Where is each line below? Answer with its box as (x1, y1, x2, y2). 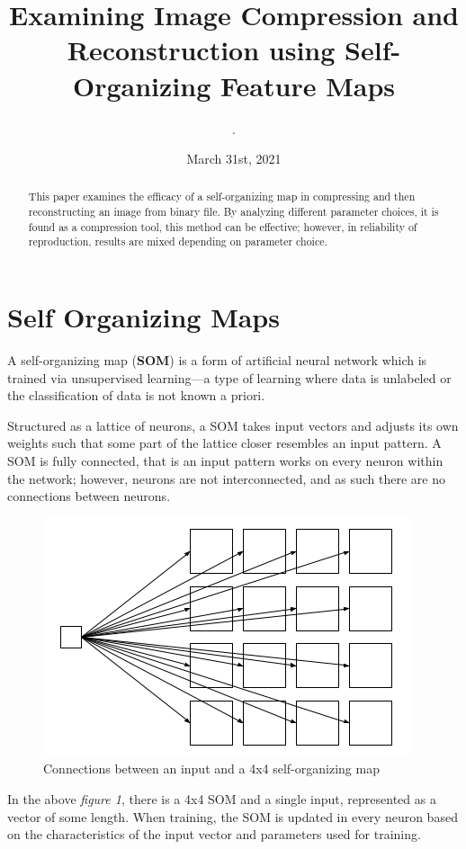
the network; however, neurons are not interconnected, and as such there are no (7, 469, 445, 487)
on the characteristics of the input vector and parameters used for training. (7, 825, 421, 844)
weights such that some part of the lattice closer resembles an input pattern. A (7, 433, 442, 452)
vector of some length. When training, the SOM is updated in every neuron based (7, 807, 458, 826)
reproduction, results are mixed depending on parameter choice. (28, 234, 327, 249)
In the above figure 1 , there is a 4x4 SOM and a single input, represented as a (7, 789, 436, 808)
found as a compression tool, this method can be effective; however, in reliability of (28, 219, 417, 234)
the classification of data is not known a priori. (7, 386, 265, 405)
